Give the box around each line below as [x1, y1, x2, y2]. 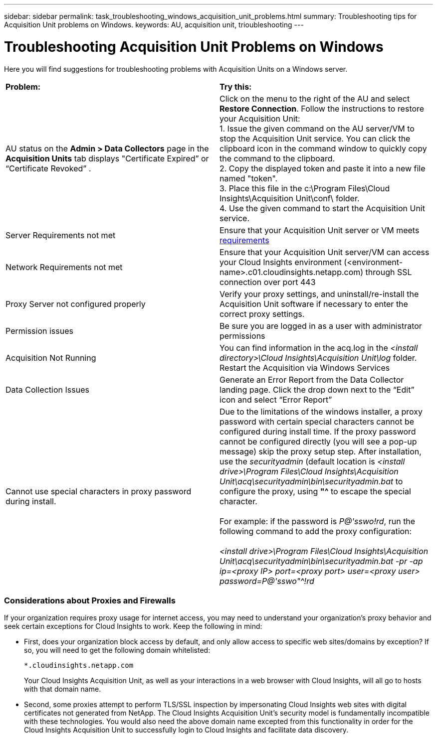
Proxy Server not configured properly [5, 298, 146, 309]
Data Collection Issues [5, 384, 89, 395]
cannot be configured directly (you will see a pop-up [219, 436, 417, 446]
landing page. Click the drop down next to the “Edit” [219, 384, 415, 395]
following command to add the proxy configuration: [219, 526, 412, 536]
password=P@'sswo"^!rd [219, 576, 314, 586]
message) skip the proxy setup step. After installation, [219, 446, 422, 456]
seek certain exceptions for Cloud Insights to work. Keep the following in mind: [4, 622, 262, 631]
